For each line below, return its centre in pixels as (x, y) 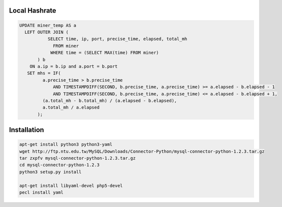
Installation (26, 130)
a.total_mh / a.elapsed (71, 107)
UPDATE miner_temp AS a (48, 25)
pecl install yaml (41, 193)
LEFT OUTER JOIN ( (47, 32)
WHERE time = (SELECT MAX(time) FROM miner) (105, 53)
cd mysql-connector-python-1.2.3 (59, 165)
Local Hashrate (33, 11)
